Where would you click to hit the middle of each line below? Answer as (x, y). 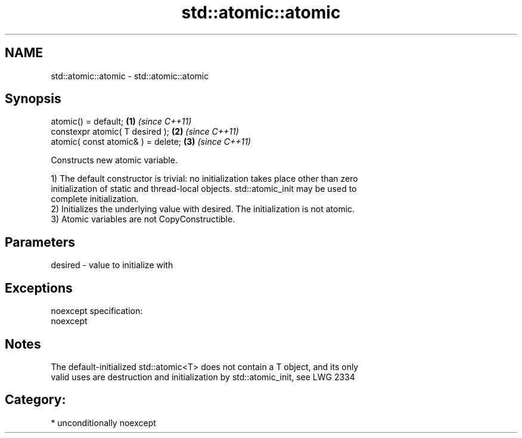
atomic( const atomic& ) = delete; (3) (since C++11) (151, 142)
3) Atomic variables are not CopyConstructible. (143, 219)
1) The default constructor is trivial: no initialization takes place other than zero (204, 179)
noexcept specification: (97, 311)
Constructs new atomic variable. (114, 160)
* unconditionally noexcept (103, 423)
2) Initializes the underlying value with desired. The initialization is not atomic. (203, 209)
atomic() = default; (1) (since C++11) (121, 122)
